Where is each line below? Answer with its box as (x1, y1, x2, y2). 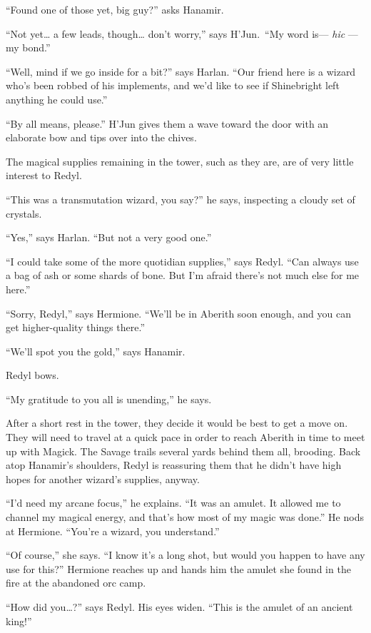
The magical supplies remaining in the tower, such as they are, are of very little (6, 153, 354, 168)
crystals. (6, 206, 42, 221)
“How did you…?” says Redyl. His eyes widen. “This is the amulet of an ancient (6, 599, 353, 614)
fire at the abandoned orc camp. (6, 575, 146, 590)
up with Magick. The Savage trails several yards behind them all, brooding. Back (6, 443, 361, 458)
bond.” (22, 40, 51, 55)
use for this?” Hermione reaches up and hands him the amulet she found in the (6, 561, 351, 576)
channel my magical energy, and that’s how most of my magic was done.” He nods (6, 510, 364, 525)
